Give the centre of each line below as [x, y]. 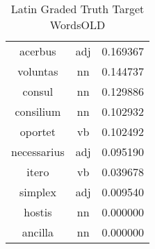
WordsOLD [77, 25]
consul [38, 91]
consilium [38, 111]
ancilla [38, 232]
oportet [38, 131]
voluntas [38, 71]
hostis [38, 212]
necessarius [38, 152]
